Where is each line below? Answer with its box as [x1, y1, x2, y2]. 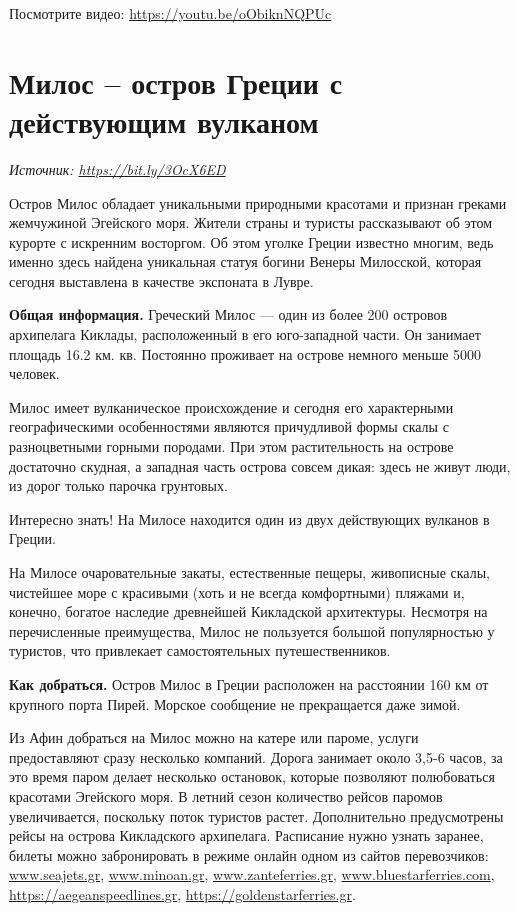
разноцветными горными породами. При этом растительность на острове [9, 436, 454, 457]
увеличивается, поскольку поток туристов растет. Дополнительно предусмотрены [9, 805, 504, 826]
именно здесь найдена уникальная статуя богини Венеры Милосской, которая [9, 251, 482, 272]
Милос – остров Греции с [9, 61, 343, 102]
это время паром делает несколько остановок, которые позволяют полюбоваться [9, 766, 495, 787]
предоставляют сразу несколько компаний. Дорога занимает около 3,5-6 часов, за [9, 746, 503, 767]
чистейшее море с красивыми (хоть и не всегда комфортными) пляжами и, [9, 581, 465, 602]
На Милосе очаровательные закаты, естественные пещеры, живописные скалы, [9, 562, 490, 582]
